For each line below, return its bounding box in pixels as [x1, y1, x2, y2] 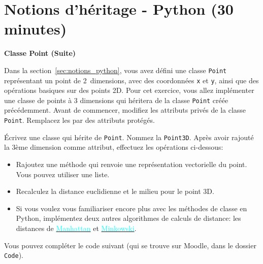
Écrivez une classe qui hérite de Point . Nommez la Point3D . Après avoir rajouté [4, 131, 254, 142]
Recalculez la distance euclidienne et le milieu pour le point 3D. [16, 186, 214, 196]
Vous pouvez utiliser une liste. [16, 169, 110, 179]
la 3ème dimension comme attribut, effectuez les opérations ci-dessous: [4, 142, 223, 152]
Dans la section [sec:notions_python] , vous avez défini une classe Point [4, 64, 227, 75]
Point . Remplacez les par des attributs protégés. [4, 115, 155, 125]
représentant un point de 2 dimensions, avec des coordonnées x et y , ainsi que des [4, 75, 259, 85]
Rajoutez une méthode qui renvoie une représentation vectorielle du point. [16, 158, 247, 169]
